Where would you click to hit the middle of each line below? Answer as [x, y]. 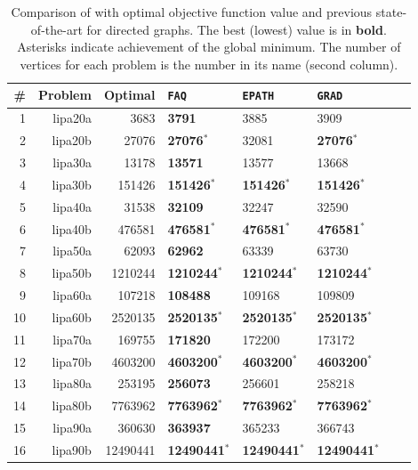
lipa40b [72, 228]
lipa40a [72, 206]
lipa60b [72, 316]
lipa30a [72, 162]
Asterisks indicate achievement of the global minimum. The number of [209, 47]
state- [391, 12]
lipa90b [72, 449]
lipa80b [72, 405]
